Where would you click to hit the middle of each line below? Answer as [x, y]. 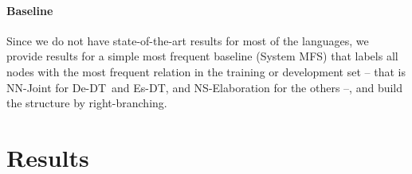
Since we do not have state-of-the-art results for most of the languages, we [188, 40]
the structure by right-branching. [87, 103]
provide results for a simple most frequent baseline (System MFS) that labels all [202, 56]
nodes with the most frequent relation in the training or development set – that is [206, 71]
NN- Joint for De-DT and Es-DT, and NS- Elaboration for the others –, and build [205, 87]
